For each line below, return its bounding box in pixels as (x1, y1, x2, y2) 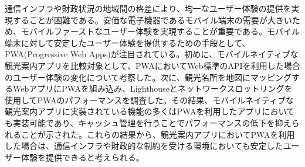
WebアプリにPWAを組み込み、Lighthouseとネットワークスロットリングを (12, 82, 293, 95)
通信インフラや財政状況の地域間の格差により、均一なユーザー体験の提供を (5, 2, 292, 14)
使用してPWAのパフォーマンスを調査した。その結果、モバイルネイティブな (5, 93, 294, 106)
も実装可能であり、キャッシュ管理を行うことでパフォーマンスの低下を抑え (5, 116, 292, 128)
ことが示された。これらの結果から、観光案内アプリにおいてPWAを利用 (21, 128, 295, 140)
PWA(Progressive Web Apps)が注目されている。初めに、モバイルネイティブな (5, 48, 299, 60)
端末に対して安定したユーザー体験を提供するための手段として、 (5, 36, 250, 48)
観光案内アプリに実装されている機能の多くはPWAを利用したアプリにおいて (5, 105, 295, 117)
